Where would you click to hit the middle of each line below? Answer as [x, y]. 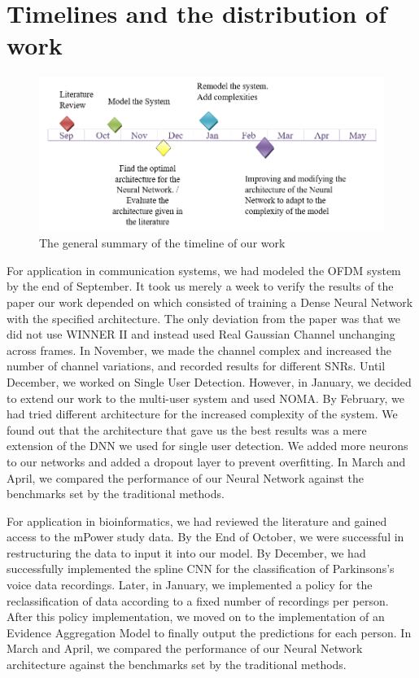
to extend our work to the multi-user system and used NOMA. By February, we [205, 398]
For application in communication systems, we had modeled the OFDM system [204, 270]
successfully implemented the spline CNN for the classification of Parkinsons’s [201, 569]
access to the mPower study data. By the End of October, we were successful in [205, 537]
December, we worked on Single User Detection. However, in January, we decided [209, 381]
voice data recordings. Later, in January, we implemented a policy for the [190, 585]
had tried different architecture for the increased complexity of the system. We [202, 414]
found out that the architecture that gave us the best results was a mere [187, 429]
